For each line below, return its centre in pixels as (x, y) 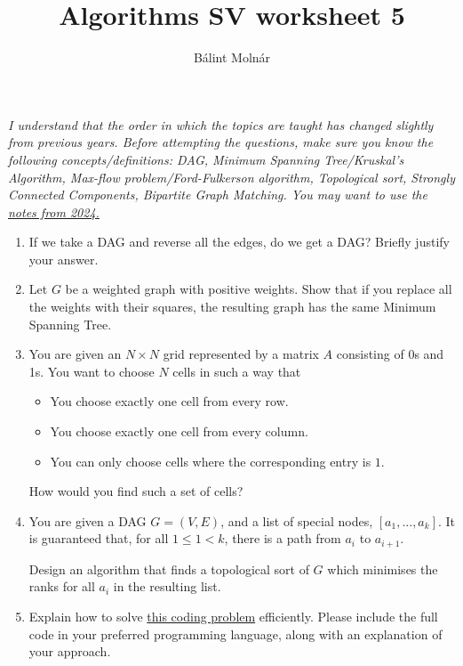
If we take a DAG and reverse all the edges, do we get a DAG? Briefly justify (239, 242)
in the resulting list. (167, 586)
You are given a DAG (88, 520)
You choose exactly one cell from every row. (169, 401)
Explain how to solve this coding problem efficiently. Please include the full (233, 617)
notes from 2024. (54, 211)
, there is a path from (283, 538)
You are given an (75, 354)
